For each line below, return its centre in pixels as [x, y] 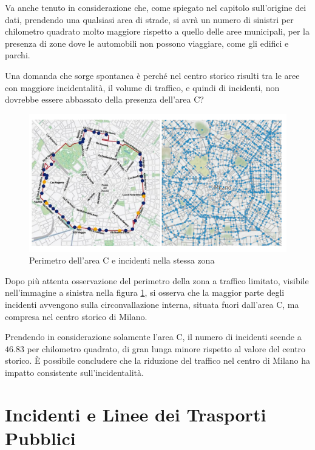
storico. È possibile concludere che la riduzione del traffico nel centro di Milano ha [158, 360]
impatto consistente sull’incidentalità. [74, 372]
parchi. [18, 55]
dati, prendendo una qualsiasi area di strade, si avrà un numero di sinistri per [149, 19]
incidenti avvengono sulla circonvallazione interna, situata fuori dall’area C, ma [152, 305]
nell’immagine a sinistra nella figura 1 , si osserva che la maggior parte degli [145, 292]
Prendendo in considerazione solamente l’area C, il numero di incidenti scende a [153, 337]
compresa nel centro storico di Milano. [76, 316]
